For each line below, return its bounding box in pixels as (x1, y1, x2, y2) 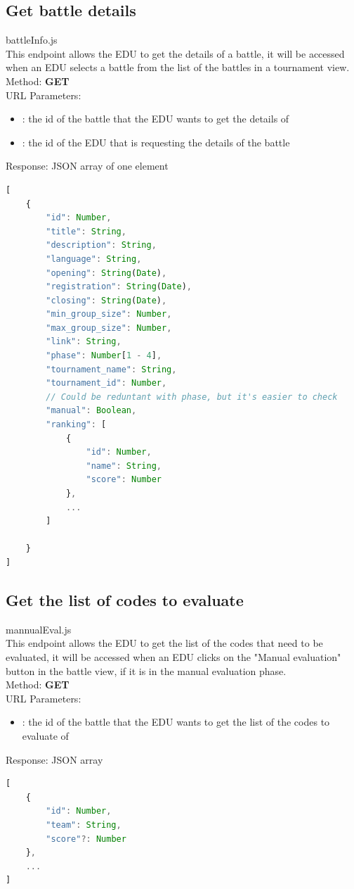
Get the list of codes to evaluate (6, 588, 244, 610)
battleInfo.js (6, 32, 58, 47)
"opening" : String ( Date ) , (46, 267, 167, 278)
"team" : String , (46, 819, 122, 830)
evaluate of (22, 728, 69, 743)
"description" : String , (46, 240, 157, 251)
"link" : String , (46, 336, 122, 347)
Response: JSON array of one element (6, 158, 169, 173)
